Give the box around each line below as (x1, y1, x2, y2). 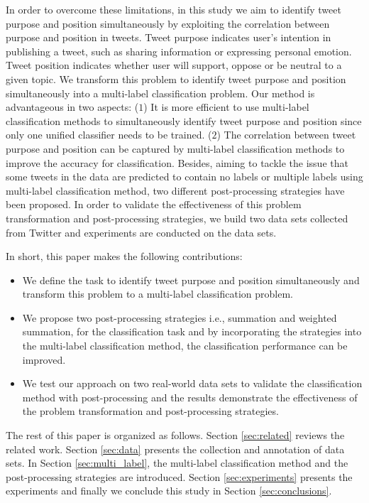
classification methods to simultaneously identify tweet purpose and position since (6, 113, 362, 128)
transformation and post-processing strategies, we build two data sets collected (6, 210, 348, 225)
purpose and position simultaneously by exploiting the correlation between (6, 16, 330, 31)
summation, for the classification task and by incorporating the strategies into (22, 324, 362, 339)
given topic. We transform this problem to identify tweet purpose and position (6, 71, 346, 86)
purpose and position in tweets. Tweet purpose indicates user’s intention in (6, 30, 331, 45)
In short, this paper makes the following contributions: (6, 249, 243, 264)
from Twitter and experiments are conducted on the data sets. (6, 225, 277, 239)
